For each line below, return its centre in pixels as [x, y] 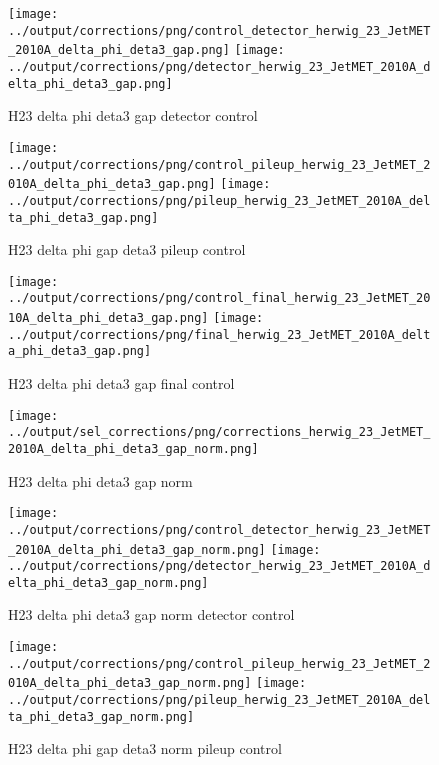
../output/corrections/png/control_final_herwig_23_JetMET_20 [219, 298]
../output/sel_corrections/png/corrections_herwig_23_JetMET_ [219, 432]
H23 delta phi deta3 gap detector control [133, 115]
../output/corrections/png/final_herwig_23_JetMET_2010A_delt [219, 334]
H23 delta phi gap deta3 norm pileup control [145, 748]
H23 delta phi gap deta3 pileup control [127, 249]
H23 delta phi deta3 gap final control [121, 383]
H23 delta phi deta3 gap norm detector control [151, 614]
